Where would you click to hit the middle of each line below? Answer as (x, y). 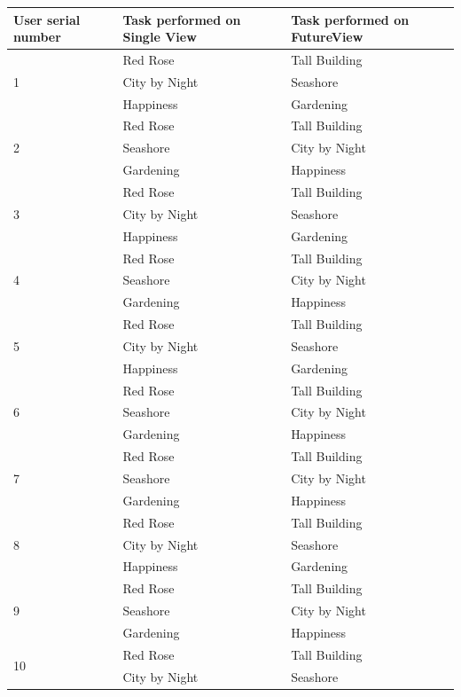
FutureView (327, 37)
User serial (47, 19)
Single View (160, 37)
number (37, 37)
